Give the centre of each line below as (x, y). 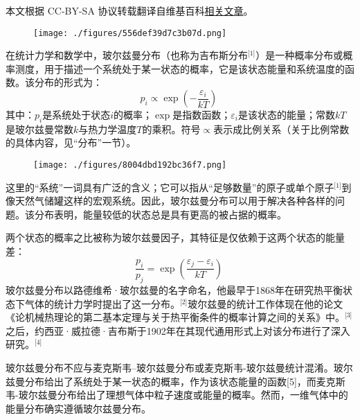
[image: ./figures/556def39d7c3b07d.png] (130, 33)
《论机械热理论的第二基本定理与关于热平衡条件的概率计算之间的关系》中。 (175, 317)
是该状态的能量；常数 (286, 115)
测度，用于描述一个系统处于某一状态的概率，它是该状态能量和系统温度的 (180, 68)
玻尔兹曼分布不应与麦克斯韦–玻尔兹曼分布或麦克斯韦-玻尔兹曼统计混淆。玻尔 (179, 367)
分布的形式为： (68, 82)
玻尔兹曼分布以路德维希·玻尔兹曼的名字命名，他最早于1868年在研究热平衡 (174, 290)
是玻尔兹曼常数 (39, 129)
